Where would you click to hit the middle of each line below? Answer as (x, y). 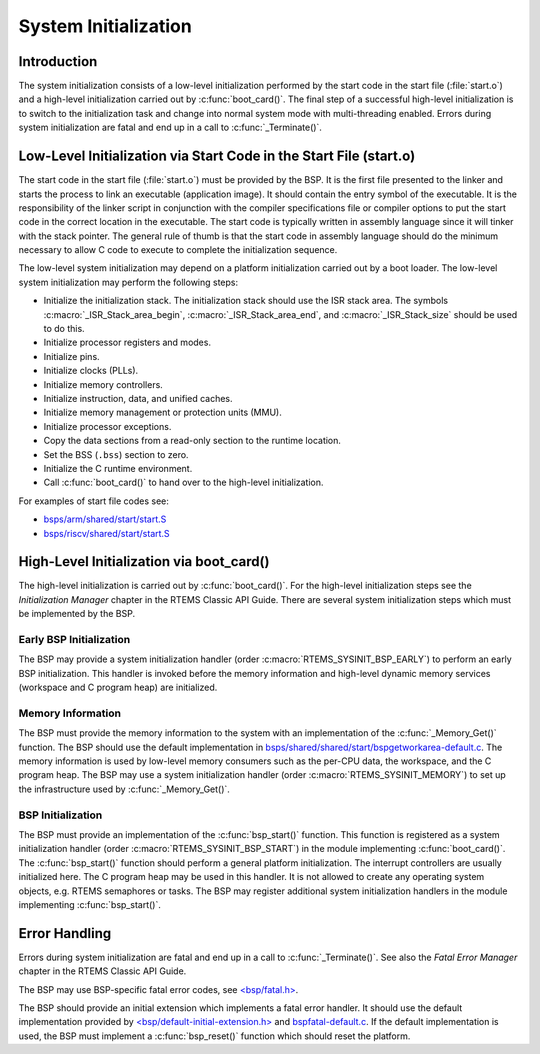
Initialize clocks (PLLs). (91, 371)
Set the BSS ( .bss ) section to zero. (116, 454)
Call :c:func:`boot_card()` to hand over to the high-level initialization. (183, 482)
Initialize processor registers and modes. (127, 342)
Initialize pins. (71, 356)
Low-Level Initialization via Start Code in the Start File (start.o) (217, 156)
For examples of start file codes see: (94, 501)
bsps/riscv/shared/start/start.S (106, 533)
